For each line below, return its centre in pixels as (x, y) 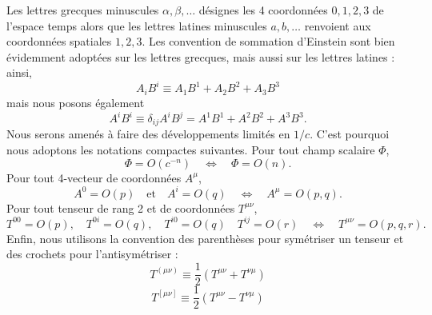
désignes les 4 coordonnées (263, 10)
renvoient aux (338, 25)
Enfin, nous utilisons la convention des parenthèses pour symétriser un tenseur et (205, 238)
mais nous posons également (76, 102)
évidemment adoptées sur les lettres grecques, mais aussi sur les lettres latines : (201, 56)
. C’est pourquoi (350, 134)
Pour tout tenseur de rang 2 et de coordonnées (121, 207)
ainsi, (19, 72)
